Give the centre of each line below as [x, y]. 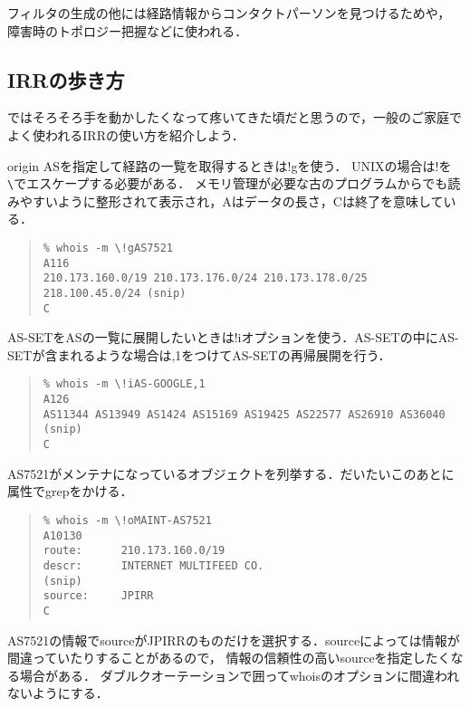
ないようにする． [58, 693]
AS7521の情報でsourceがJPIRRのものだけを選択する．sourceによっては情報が [234, 640]
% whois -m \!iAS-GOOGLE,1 [124, 384]
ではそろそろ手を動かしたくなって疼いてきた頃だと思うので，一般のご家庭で [235, 117]
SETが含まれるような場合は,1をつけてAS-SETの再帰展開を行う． [199, 354]
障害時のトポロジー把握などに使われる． [128, 30]
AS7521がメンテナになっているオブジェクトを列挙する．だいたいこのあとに [231, 473]
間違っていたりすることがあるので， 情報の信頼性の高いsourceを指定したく [229, 658]
